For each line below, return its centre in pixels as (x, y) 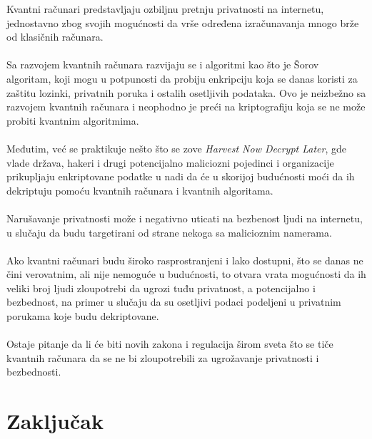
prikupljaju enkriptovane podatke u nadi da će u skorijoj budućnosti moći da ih (181, 176)
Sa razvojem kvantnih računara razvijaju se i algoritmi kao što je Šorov (163, 64)
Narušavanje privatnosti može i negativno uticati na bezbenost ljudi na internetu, (185, 218)
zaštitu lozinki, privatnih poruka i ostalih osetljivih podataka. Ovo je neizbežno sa (186, 92)
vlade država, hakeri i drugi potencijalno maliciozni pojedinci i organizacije (170, 162)
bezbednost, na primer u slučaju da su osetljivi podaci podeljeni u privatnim (174, 302)
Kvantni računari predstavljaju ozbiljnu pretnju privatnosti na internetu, (165, 9)
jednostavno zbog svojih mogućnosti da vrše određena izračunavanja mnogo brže (183, 22)
